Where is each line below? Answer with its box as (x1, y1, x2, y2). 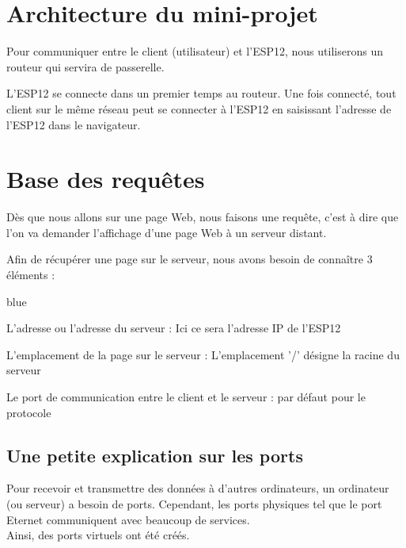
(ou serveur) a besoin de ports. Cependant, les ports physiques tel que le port (6, 495, 382, 512)
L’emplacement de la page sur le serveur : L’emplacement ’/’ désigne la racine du (6, 346, 400, 362)
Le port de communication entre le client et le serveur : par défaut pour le (6, 388, 366, 404)
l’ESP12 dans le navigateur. (6, 116, 141, 132)
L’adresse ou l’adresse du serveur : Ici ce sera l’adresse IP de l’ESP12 (6, 320, 341, 336)
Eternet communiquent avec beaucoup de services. (6, 511, 250, 527)
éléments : (6, 266, 55, 282)
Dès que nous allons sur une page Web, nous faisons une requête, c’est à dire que (6, 209, 399, 225)
